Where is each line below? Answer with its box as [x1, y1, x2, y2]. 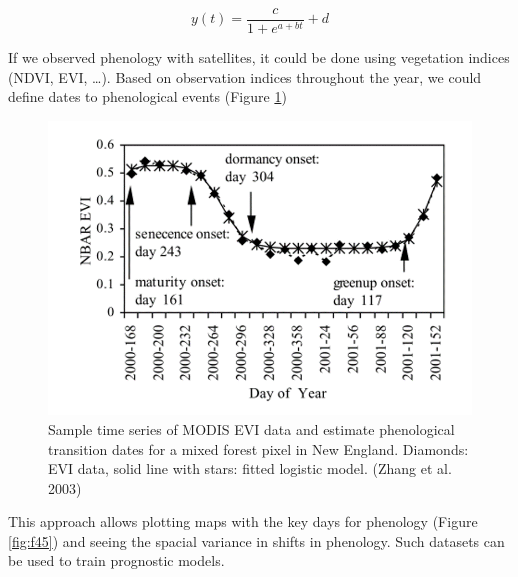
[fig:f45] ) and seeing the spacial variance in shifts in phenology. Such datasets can [8, 530, 505, 551]
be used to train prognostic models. [8, 550, 225, 571]
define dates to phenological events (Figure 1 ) [8, 86, 287, 107]
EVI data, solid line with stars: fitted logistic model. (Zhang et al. [48, 458, 452, 479]
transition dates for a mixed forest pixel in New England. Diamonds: [48, 438, 469, 459]
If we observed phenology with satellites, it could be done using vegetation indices [8, 47, 510, 68]
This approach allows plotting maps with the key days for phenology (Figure [8, 511, 478, 532]
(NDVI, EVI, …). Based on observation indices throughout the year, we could [8, 66, 482, 87]
